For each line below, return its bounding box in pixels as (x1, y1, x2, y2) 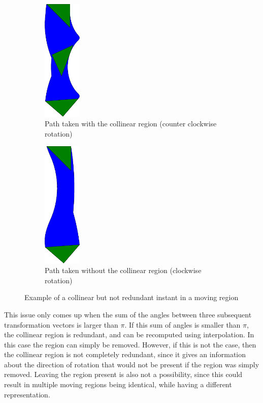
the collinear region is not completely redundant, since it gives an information (4, 349, 246, 360)
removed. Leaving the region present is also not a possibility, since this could (4, 369, 243, 380)
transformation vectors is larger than (4, 319, 118, 330)
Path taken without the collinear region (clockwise (45, 265, 202, 276)
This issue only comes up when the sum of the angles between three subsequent (4, 309, 252, 319)
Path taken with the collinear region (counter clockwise (45, 118, 217, 129)
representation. (4, 389, 50, 399)
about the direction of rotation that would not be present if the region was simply (4, 359, 259, 369)
